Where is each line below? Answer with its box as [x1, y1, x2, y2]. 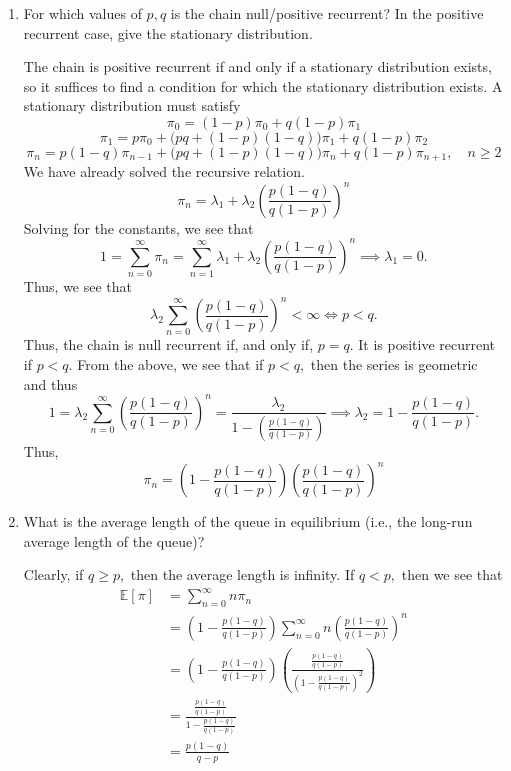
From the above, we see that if [77, 353, 264, 374]
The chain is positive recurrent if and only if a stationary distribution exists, [23, 56, 492, 77]
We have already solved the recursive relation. [23, 161, 305, 182]
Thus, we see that [23, 275, 133, 296]
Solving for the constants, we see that [23, 217, 254, 238]
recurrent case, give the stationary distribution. [23, 22, 313, 43]
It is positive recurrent [358, 334, 496, 355]
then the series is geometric [310, 353, 478, 374]
